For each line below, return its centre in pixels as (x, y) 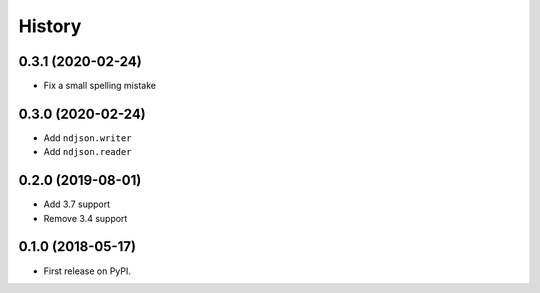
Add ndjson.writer (87, 137)
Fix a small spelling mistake (100, 86)
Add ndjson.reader (87, 152)
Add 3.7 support (77, 204)
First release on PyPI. (87, 271)
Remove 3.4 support (85, 218)
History (50, 26)
